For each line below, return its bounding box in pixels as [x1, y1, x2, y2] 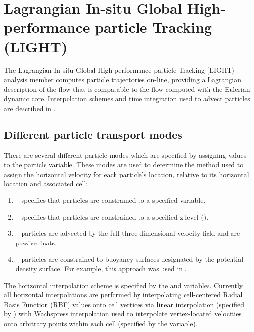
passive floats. [15, 237, 57, 247]
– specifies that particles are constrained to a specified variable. [15, 195, 206, 205]
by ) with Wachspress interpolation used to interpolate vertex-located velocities [4, 309, 242, 319]
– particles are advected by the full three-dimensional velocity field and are [15, 228, 240, 238]
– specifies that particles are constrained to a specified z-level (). [15, 211, 208, 221]
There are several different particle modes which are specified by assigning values [4, 150, 247, 160]
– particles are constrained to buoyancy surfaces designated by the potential [15, 254, 244, 264]
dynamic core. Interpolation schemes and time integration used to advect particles [4, 93, 250, 104]
